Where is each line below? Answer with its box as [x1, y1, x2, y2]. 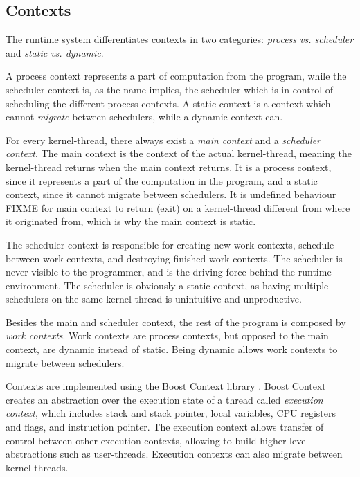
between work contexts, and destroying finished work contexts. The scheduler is [6, 251, 343, 265]
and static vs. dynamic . [6, 45, 104, 60]
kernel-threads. [6, 460, 69, 474]
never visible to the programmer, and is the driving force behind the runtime [6, 264, 332, 279]
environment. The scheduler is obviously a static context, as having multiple [6, 278, 329, 292]
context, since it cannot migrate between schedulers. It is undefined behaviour [6, 187, 336, 201]
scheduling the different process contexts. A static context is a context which [6, 96, 331, 110]
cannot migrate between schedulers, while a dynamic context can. [6, 109, 283, 124]
